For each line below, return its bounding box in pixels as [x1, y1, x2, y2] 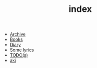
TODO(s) [9, 52, 28, 58]
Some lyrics [9, 47, 34, 53]
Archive [9, 31, 26, 37]
